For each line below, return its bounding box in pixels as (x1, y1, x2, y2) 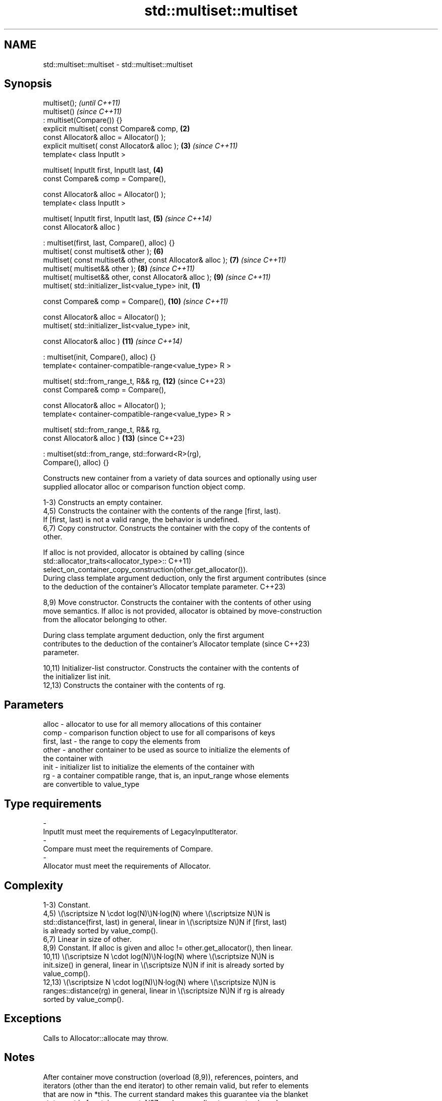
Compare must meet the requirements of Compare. (43, 844, 213, 854)
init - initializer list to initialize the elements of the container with (43, 763, 255, 772)
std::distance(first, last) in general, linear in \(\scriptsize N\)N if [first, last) (43, 917, 287, 926)
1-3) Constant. (43, 900, 90, 909)
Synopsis (4, 77, 52, 90)
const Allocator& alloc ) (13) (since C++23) (43, 434, 185, 443)
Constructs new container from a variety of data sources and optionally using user (43, 474, 317, 483)
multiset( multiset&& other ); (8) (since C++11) (43, 264, 195, 273)
